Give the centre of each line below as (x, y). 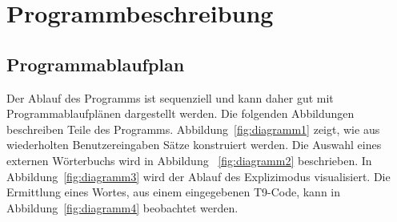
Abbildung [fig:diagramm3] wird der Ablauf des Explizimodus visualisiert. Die (198, 176)
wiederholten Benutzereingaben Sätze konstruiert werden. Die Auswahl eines (194, 145)
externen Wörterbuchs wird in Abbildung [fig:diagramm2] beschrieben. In (189, 160)
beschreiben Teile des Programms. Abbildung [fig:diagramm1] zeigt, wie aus (193, 129)
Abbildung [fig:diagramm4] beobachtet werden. (122, 207)
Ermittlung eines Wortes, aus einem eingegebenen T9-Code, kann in (174, 192)
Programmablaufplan (96, 64)
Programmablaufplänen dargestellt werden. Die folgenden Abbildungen (180, 113)
